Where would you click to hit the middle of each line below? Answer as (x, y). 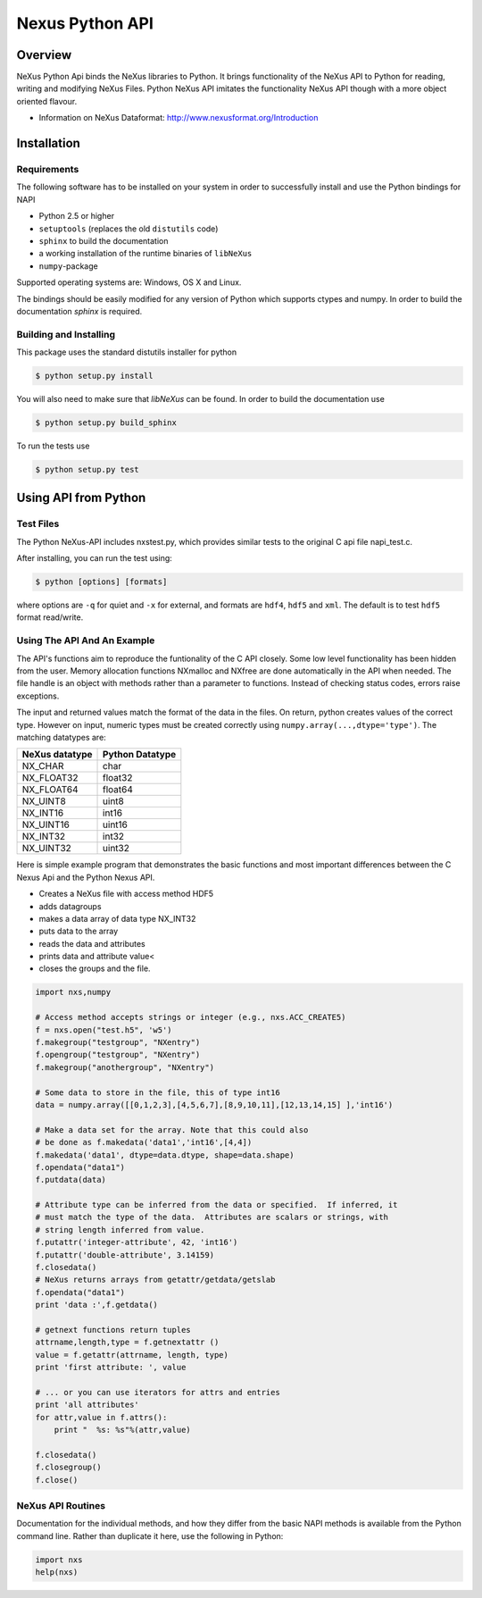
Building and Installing (66, 334)
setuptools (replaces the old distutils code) (129, 229)
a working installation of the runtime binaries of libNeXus (145, 254)
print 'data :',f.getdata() (96, 1305)
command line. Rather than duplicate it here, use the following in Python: (150, 1535)
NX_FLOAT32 (50, 778)
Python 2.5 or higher (77, 216)
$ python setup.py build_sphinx (106, 423)
